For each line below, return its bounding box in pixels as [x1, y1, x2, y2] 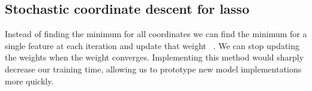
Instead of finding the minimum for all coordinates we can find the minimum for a [5, 28, 307, 40]
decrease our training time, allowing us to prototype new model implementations [5, 62, 302, 75]
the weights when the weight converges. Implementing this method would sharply [5, 51, 304, 63]
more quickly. [5, 74, 54, 87]
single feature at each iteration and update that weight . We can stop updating [5, 39, 300, 51]
